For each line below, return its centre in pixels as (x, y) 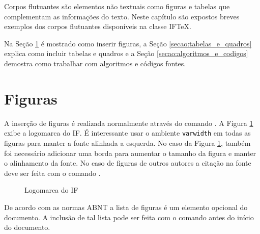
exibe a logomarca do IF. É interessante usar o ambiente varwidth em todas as (127, 133)
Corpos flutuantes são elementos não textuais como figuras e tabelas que (117, 6)
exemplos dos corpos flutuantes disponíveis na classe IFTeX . (98, 26)
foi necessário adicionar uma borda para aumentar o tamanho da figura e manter (130, 153)
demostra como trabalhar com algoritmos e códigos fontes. (95, 63)
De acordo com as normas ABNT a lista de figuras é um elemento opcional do (126, 207)
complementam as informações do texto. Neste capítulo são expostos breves (122, 16)
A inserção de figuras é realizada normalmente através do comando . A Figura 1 (129, 123)
